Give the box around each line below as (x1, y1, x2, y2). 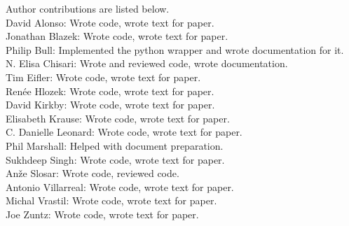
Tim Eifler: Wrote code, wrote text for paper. (6, 69, 201, 84)
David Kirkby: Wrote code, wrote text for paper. (6, 97, 215, 112)
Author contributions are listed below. (6, 1, 170, 15)
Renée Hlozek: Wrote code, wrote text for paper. (6, 83, 214, 98)
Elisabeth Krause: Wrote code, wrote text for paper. (6, 111, 230, 125)
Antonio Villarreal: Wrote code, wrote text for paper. (6, 179, 234, 194)
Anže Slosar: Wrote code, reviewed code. (6, 166, 179, 181)
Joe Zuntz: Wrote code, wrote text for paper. (6, 206, 199, 221)
